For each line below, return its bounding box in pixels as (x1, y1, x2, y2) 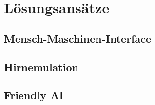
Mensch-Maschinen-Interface (4, 30, 152, 45)
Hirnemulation (4, 59, 78, 74)
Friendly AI (4, 88, 64, 103)
